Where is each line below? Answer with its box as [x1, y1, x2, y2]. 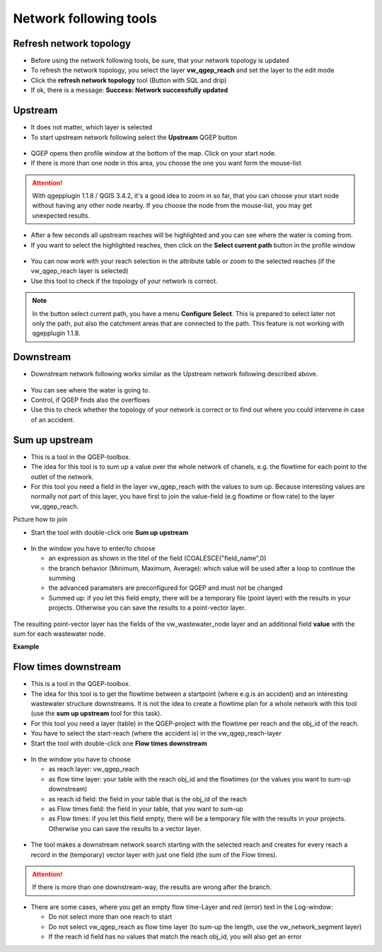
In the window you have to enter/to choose [30, 544, 156, 552]
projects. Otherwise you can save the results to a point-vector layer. [48, 603, 247, 612]
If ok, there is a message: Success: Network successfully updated [30, 86, 228, 95]
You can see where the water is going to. [30, 385, 150, 394]
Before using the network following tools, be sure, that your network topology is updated [30, 57, 289, 65]
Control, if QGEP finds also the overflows [30, 396, 150, 405]
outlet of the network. [30, 472, 94, 481]
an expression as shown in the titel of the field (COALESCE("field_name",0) [48, 554, 267, 562]
